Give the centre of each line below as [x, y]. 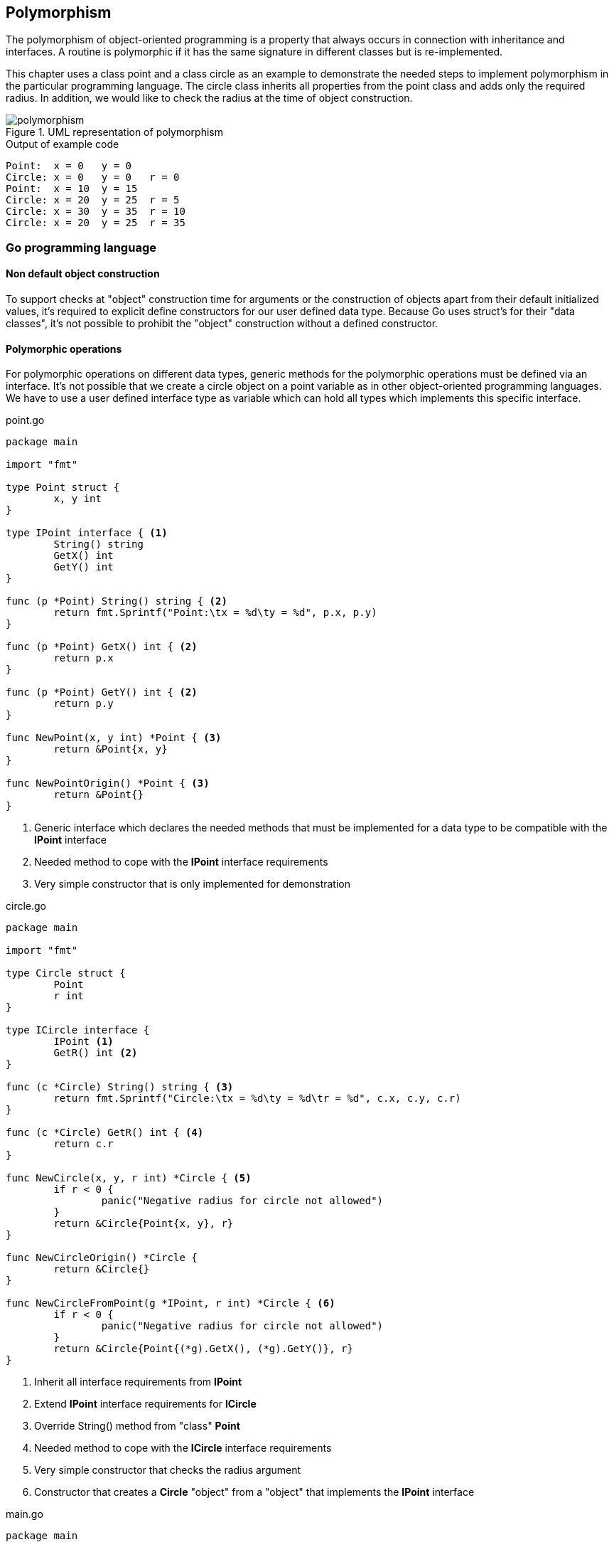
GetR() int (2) [96, 1053]
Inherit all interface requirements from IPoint [138, 1382]
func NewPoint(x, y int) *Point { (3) [114, 738]
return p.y [84, 704]
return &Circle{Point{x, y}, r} [144, 1224]
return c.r [84, 1144]
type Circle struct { [66, 973]
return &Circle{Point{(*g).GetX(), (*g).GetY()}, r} [203, 1349]
